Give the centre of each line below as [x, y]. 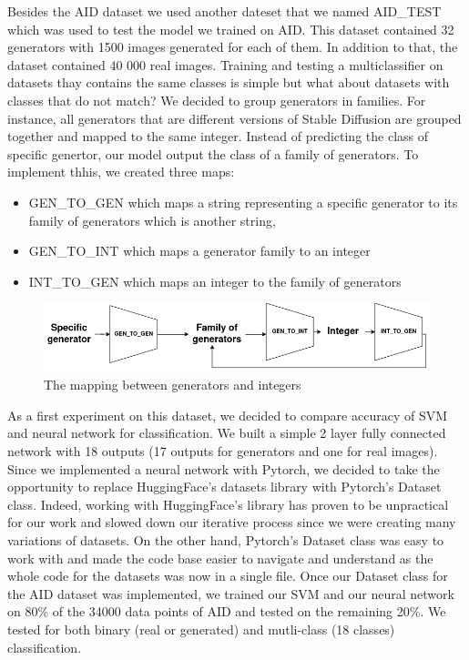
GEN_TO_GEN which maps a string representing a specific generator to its [243, 202]
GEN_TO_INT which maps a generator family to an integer [199, 251]
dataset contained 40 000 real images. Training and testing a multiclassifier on [225, 64]
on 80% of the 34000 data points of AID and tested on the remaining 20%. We [227, 611]
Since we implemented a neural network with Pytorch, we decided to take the [224, 468]
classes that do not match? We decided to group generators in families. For [217, 100]
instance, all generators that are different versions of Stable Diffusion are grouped [234, 118]
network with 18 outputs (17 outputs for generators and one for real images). [223, 451]
